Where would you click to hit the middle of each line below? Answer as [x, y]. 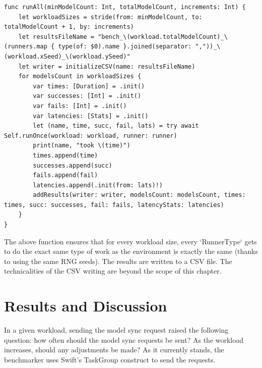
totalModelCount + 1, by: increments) [69, 27]
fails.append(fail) [65, 175]
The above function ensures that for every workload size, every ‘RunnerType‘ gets [130, 241]
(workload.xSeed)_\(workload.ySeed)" [67, 56]
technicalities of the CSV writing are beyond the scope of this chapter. [113, 271]
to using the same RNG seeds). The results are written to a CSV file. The [118, 261]
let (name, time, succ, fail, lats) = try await [116, 126]
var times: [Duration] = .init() [89, 86]
